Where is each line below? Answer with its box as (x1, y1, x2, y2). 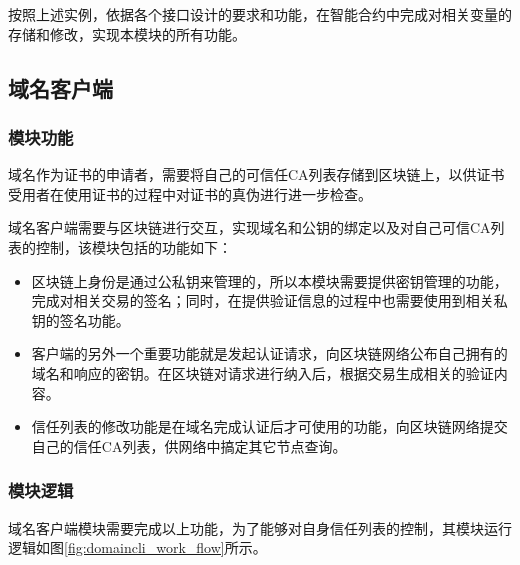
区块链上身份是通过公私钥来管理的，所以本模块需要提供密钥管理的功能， (31, 270, 508, 291)
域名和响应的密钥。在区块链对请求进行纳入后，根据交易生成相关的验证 (31, 362, 494, 383)
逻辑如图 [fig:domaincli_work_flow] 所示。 (8, 537, 267, 558)
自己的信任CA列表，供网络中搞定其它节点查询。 (31, 435, 347, 456)
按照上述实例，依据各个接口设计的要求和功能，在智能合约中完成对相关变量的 (8, 4, 512, 24)
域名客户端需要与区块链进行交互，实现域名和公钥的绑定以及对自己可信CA (8, 217, 491, 238)
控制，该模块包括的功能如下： (35, 236, 232, 257)
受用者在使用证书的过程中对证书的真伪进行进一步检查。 (8, 183, 372, 204)
